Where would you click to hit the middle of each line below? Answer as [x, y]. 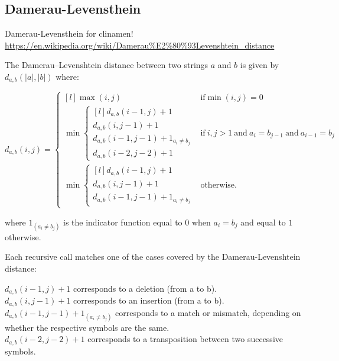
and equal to [263, 222]
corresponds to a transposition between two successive [185, 339]
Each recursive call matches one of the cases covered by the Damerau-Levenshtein [153, 257]
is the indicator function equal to [123, 222]
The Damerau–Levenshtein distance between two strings [107, 65]
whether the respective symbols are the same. [87, 327]
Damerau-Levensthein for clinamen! [69, 33]
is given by [260, 65]
